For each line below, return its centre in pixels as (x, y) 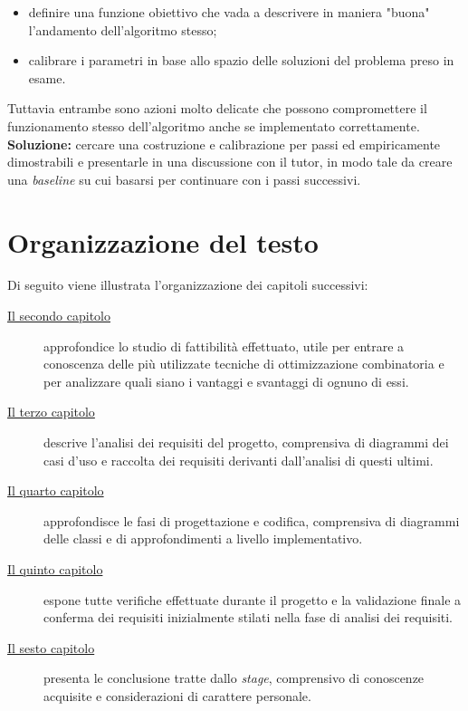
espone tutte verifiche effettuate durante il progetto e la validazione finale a (253, 599)
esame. (47, 77)
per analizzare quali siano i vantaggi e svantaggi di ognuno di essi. (226, 381)
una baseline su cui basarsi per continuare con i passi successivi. (184, 179)
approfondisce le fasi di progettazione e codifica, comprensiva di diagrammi (252, 520)
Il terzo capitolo (51, 412)
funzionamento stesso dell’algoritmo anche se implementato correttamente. (214, 125)
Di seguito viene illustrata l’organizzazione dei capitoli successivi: (188, 285)
